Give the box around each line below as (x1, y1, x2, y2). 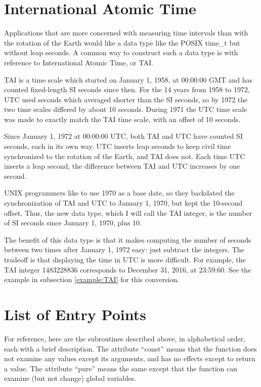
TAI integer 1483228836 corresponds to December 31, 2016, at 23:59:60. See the (4, 264, 251, 275)
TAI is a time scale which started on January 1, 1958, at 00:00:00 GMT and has (4, 74, 253, 85)
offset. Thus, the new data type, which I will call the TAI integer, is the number (4, 207, 252, 218)
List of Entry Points (4, 303, 146, 324)
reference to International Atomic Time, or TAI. (4, 57, 153, 67)
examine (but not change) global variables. (4, 373, 137, 383)
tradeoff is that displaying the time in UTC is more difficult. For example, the (4, 254, 246, 264)
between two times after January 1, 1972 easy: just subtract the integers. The (4, 244, 244, 255)
